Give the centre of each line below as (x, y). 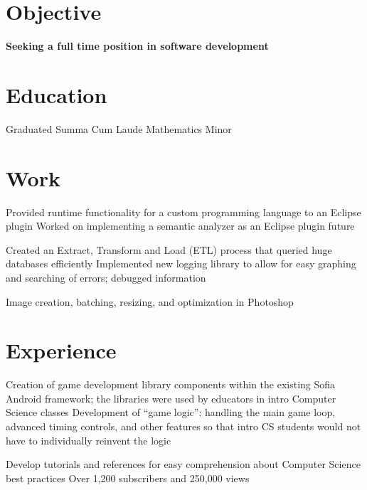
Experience (61, 350)
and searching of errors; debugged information (106, 277)
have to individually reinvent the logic (89, 440)
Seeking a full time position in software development (137, 46)
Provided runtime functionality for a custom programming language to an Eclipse (183, 212)
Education (57, 94)
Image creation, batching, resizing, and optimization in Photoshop (150, 301)
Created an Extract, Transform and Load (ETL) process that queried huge (169, 249)
